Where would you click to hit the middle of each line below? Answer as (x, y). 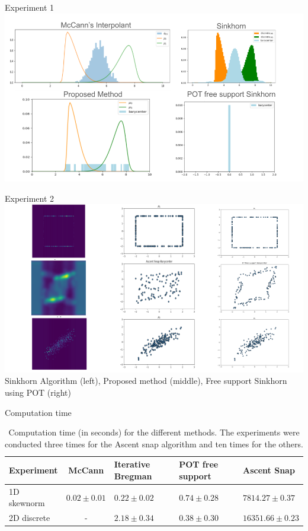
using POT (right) (38, 392)
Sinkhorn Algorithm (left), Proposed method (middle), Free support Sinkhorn (146, 381)
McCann (86, 470)
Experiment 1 (30, 7)
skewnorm (27, 503)
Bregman (133, 476)
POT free (199, 464)
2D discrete (30, 518)
